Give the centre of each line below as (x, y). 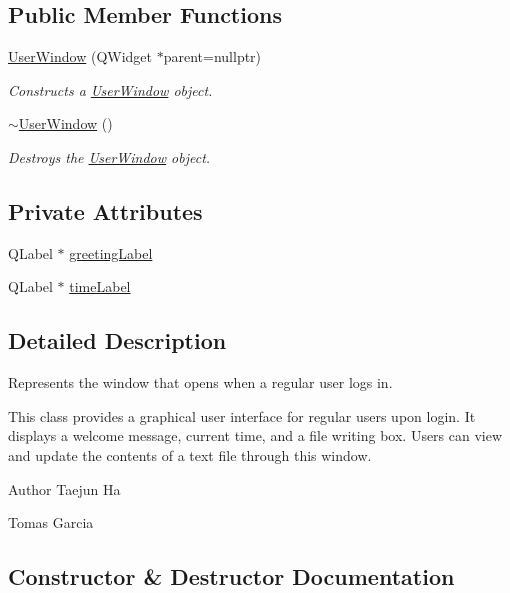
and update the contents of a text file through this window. (190, 454)
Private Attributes (105, 210)
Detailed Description (117, 340)
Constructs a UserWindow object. (110, 89)
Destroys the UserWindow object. (109, 156)
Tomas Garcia (51, 522)
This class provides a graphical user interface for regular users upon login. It (242, 415)
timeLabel (100, 286)
